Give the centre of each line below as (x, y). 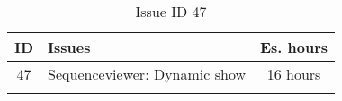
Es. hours (294, 47)
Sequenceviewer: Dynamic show (147, 74)
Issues (69, 47)
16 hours (294, 74)
